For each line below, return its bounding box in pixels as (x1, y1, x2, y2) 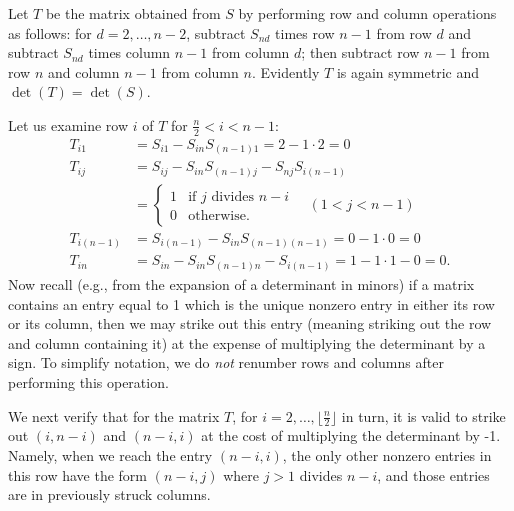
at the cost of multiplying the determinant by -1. (201, 425, 501, 446)
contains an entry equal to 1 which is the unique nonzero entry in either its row (8, 293, 495, 314)
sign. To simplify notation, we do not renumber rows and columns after (8, 352, 444, 373)
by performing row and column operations (238, 3, 497, 23)
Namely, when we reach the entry (8, 445, 213, 465)
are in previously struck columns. (8, 484, 211, 505)
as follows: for (8, 22, 92, 43)
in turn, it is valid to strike (341, 405, 506, 426)
